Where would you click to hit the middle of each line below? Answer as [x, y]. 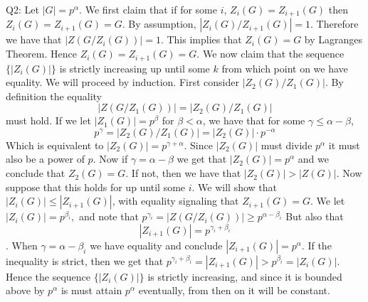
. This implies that [201, 39]
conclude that [36, 173]
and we [313, 159]
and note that [109, 216]
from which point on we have [285, 68]
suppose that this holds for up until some [96, 187]
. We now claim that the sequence [270, 54]
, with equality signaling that [175, 201]
